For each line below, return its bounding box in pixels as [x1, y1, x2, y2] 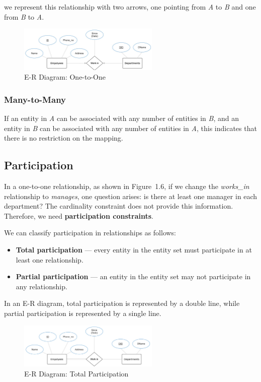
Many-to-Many [4, 93, 66, 105]
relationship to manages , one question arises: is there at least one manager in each [4, 190, 257, 201]
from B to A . [4, 11, 44, 22]
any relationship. [16, 281, 67, 291]
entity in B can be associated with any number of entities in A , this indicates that [4, 122, 257, 133]
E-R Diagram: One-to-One [24, 72, 106, 82]
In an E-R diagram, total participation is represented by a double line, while [4, 298, 240, 308]
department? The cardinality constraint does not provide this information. [4, 201, 233, 211]
